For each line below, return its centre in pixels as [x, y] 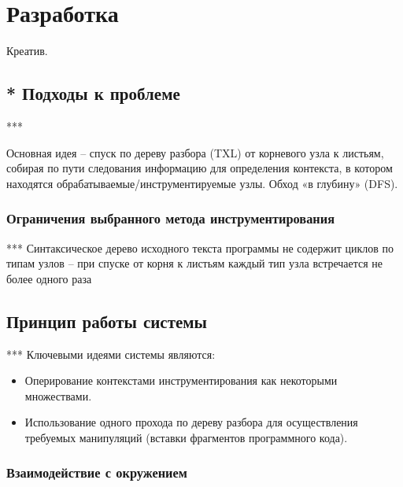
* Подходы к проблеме [93, 93]
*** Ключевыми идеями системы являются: [111, 354]
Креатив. [27, 51]
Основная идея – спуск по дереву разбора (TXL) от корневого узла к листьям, [195, 152]
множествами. [58, 395]
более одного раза [49, 278]
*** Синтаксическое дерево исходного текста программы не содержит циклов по [200, 247]
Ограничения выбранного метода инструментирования [171, 218]
